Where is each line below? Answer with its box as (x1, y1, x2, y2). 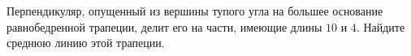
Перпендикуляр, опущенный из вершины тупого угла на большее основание (6, 2, 383, 19)
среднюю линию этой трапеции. (6, 34, 165, 51)
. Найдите (356, 18, 405, 35)
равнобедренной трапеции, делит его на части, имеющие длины (6, 18, 322, 35)
